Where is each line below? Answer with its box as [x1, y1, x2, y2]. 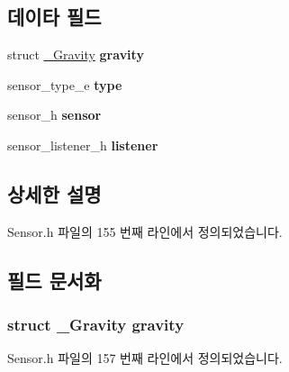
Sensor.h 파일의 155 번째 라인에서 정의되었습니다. [7, 222, 283, 240]
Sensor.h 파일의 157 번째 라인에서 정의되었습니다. [7, 349, 283, 367]
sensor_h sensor [7, 105, 102, 124]
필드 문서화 [7, 266, 102, 294]
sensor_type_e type [7, 75, 122, 94]
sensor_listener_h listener [7, 135, 158, 154]
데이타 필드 [7, 3, 102, 31]
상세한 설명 [7, 179, 102, 207]
